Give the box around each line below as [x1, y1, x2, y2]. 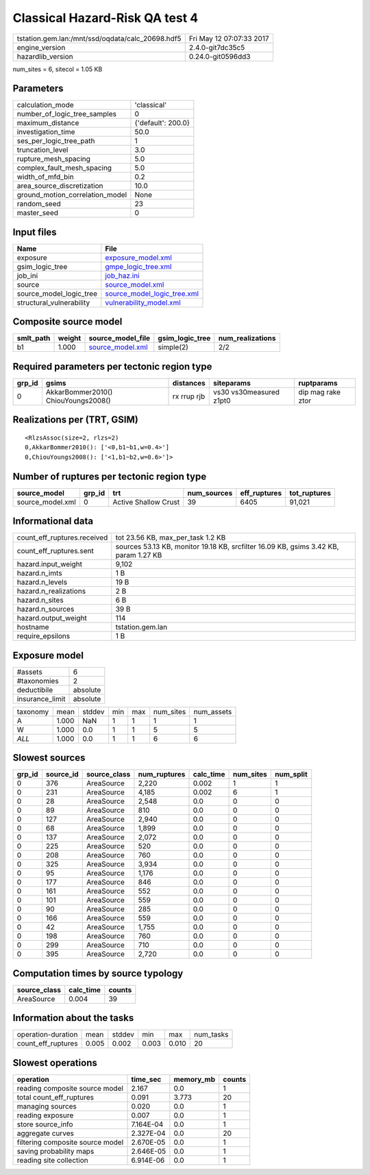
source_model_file [88, 333, 151, 343]
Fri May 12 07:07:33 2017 [188, 34, 269, 43]
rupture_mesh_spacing [16, 154, 90, 164]
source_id [45, 770, 79, 779]
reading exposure [16, 1110, 74, 1120]
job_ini [16, 270, 38, 280]
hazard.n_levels [16, 577, 68, 587]
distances [172, 379, 206, 388]
